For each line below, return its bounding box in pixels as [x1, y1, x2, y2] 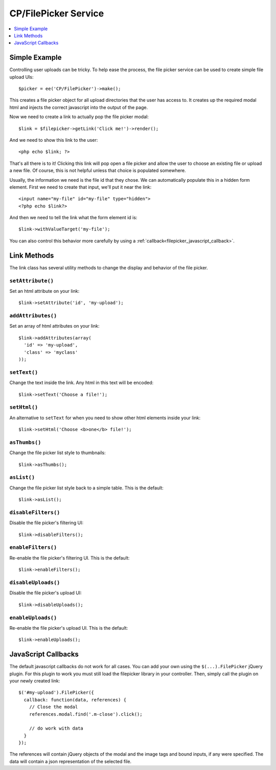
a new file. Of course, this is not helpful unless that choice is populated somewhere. [9, 167, 186, 174]
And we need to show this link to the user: [9, 137, 98, 143]
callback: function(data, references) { [24, 697, 127, 702]
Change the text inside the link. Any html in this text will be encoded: [9, 379, 154, 386]
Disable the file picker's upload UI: [9, 590, 82, 596]
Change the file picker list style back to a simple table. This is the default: [9, 484, 164, 491]
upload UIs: [9, 74, 34, 80]
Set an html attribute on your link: [9, 288, 80, 294]
